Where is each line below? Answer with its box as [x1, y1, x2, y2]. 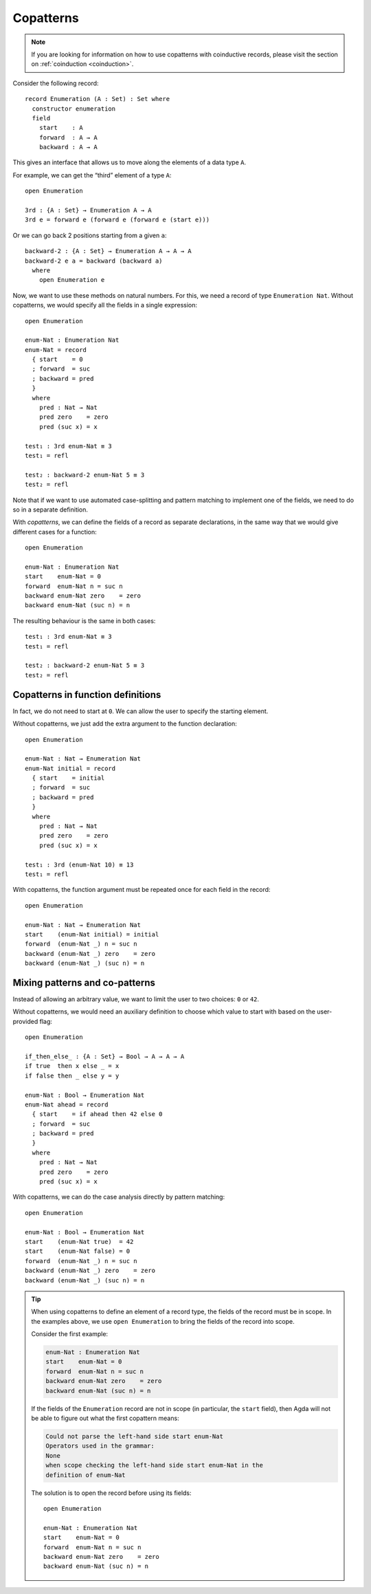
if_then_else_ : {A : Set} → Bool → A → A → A [25, 1052, 185, 1060]
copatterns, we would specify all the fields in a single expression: [12, 301, 198, 309]
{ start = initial [32, 774, 105, 782]
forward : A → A [38, 133, 98, 141]
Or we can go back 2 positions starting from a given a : [12, 231, 167, 239]
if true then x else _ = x [25, 1062, 120, 1070]
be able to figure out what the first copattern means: [31, 1414, 179, 1423]
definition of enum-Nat [45, 1471, 126, 1478]
